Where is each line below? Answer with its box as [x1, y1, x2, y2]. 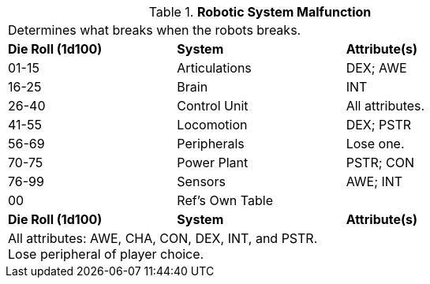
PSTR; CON [346, 155, 414, 170]
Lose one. [346, 136, 405, 151]
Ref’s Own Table [177, 192, 273, 208]
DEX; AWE [346, 60, 407, 76]
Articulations [177, 60, 252, 76]
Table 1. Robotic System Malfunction [148, 4, 372, 20]
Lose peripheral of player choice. [8, 246, 204, 262]
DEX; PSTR [346, 117, 412, 133]
